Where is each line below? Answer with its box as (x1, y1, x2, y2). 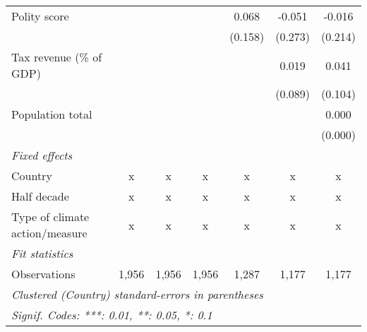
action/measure (11, 225, 88, 241)
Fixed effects (11, 147, 73, 163)
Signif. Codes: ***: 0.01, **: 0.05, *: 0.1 (11, 307, 212, 323)
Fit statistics (11, 245, 73, 261)
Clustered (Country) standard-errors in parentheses (11, 286, 263, 302)
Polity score (11, 8, 69, 24)
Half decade (11, 188, 69, 204)
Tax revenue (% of (11, 49, 102, 65)
